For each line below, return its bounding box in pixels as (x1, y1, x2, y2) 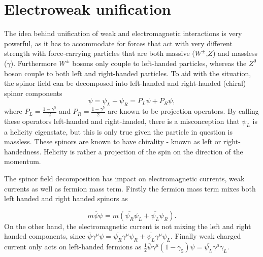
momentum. (4, 156, 41, 167)
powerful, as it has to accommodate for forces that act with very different (4, 38, 233, 48)
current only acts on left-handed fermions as (4, 241, 142, 252)
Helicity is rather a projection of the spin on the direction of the (43, 146, 243, 156)
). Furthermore (10, 57, 57, 68)
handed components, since (4, 231, 85, 241)
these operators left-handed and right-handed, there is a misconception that (4, 115, 240, 126)
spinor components (4, 87, 62, 98)
